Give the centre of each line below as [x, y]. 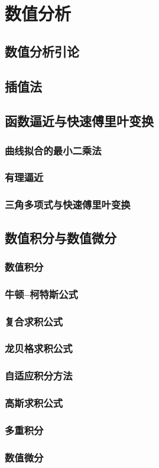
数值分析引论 [42, 51]
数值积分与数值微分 [61, 237]
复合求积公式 [34, 321]
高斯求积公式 [34, 403]
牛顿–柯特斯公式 [41, 294]
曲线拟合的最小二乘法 [53, 150]
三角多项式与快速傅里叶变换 [68, 205]
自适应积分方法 [39, 376]
